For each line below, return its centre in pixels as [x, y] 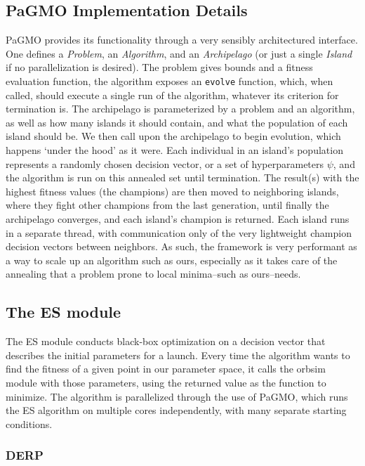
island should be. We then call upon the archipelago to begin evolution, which [173, 136]
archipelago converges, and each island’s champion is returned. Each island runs [178, 218]
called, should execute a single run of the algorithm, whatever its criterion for [172, 95]
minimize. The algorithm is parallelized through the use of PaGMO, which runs [177, 396]
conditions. [29, 423]
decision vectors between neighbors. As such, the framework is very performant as [181, 246]
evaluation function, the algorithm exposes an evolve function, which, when [170, 80]
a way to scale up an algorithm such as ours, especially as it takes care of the [172, 260]
